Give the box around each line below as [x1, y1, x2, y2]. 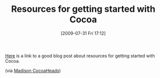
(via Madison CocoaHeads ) [5, 68, 61, 74]
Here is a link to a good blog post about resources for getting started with [5, 53, 155, 59]
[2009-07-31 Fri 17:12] [60, 30, 106, 36]
